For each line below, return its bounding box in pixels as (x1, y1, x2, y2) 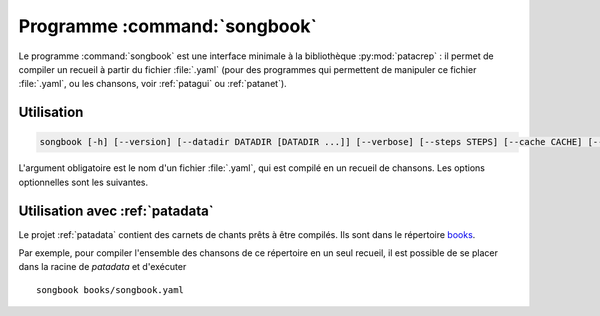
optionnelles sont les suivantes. (18, 176, 149, 188)
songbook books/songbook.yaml (36, 284, 185, 295)
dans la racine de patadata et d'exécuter (18, 261, 187, 273)
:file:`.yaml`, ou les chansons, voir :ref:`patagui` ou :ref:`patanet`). (18, 78, 287, 90)
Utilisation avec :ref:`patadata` (18, 202, 214, 219)
